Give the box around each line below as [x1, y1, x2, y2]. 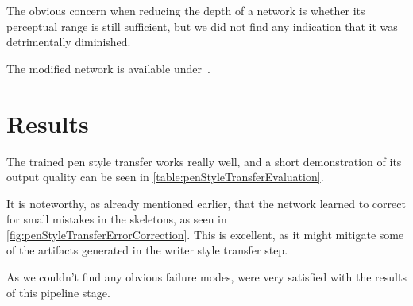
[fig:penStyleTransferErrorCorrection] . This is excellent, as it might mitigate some [6, 226, 404, 242]
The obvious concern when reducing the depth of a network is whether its [6, 2, 365, 18]
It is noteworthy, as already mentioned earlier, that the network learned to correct [6, 195, 406, 211]
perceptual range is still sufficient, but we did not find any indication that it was [6, 17, 398, 34]
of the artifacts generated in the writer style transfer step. [6, 242, 288, 258]
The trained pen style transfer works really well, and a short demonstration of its [6, 153, 402, 169]
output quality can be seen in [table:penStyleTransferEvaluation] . [6, 168, 324, 185]
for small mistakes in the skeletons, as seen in [6, 211, 227, 227]
